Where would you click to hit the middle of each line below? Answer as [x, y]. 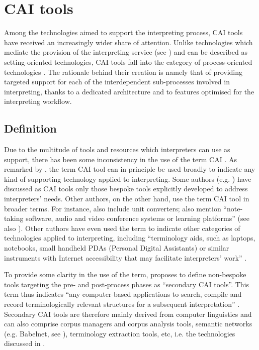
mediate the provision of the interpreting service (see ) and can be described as [126, 52]
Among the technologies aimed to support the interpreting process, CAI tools [123, 32]
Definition [30, 128]
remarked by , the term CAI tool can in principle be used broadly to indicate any [130, 169]
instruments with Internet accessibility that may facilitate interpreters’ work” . [125, 257]
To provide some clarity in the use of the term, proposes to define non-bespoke [125, 274]
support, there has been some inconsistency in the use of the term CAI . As [121, 159]
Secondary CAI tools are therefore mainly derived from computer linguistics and [128, 314]
